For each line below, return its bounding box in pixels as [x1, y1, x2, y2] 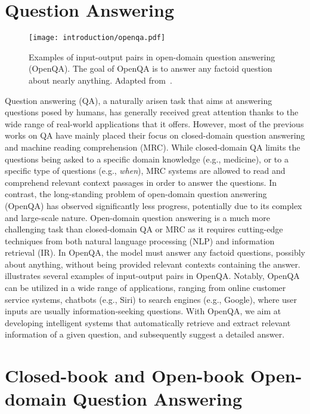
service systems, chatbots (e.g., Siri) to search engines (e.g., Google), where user [5, 293, 297, 305]
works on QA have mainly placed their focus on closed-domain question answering [5, 129, 305, 142]
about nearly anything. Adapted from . [29, 73, 172, 86]
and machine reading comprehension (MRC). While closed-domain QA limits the [5, 140, 300, 153]
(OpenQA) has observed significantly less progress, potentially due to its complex [5, 199, 302, 211]
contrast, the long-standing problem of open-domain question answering [5, 188, 267, 200]
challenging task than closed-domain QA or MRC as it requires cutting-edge [5, 223, 283, 235]
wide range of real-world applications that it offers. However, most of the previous [5, 117, 304, 130]
